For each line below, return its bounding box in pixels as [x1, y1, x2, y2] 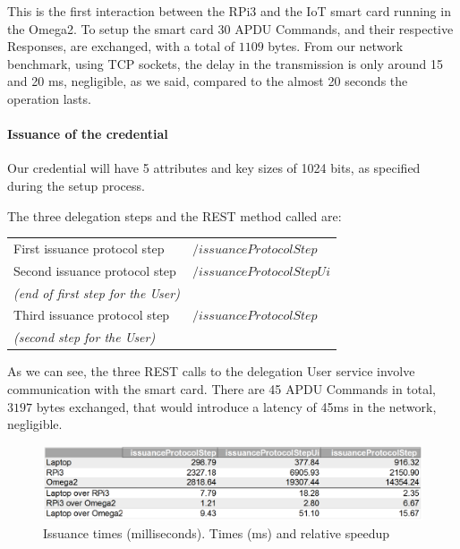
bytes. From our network [268, 37, 404, 56]
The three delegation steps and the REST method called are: [7, 206, 342, 225]
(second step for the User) [13, 328, 156, 347]
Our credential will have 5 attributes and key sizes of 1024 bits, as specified [7, 159, 421, 177]
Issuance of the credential [7, 124, 168, 143]
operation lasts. [7, 89, 91, 107]
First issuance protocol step [13, 238, 165, 257]
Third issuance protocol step [13, 305, 170, 324]
